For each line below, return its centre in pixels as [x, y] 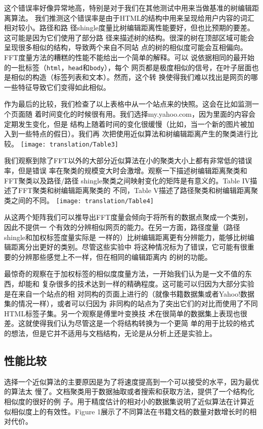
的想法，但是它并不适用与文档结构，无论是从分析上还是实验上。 [110, 333]
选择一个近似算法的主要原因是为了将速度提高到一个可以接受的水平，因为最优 [131, 381]
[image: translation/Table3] [69, 144]
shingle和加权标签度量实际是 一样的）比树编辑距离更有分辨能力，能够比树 [126, 237]
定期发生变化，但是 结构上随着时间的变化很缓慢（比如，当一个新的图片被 [126, 124]
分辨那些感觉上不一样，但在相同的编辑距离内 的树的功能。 [115, 256]
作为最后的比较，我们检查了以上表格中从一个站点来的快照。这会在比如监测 [128, 104]
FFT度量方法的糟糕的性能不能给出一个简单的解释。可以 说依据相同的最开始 [129, 57]
